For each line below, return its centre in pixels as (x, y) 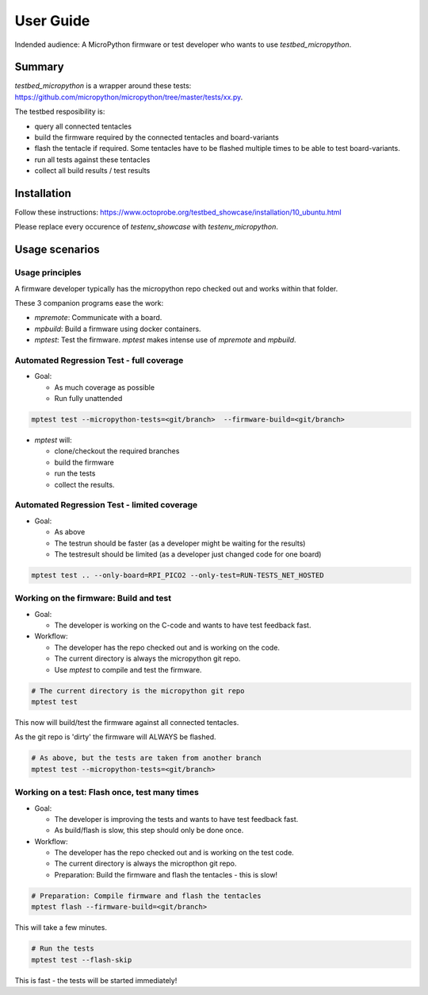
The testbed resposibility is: (60, 112)
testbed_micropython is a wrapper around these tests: (103, 86)
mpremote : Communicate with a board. (98, 318)
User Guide (52, 21)
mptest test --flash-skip (82, 960)
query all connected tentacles (83, 126)
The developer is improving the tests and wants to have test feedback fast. (176, 819)
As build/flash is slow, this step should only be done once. (149, 831)
